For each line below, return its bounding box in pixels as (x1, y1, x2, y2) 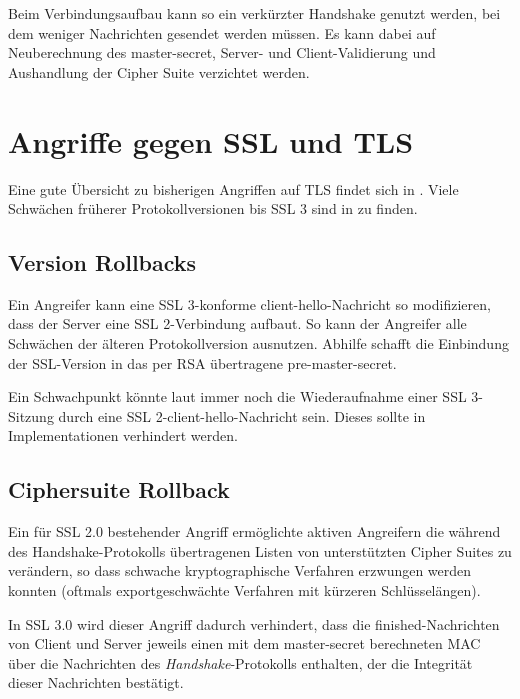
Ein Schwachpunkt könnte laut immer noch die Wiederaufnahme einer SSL (8, 386, 467, 407)
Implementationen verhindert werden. (8, 425, 238, 446)
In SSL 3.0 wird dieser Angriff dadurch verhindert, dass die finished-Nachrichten (8, 613, 500, 634)
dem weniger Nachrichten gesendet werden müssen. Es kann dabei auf (8, 22, 436, 43)
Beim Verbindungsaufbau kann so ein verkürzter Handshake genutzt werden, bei (8, 3, 501, 23)
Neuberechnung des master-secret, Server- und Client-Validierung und (8, 42, 436, 63)
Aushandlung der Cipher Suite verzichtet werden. (8, 61, 310, 82)
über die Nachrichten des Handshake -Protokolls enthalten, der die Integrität (8, 652, 473, 673)
